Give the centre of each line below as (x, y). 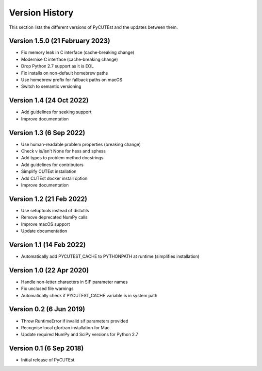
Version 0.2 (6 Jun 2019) (47, 309)
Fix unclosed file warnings (47, 288)
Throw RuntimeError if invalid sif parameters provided (75, 321)
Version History (41, 13)
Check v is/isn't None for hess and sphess (64, 151)
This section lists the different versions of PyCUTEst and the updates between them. (93, 27)
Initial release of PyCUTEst (48, 360)
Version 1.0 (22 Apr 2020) (49, 270)
